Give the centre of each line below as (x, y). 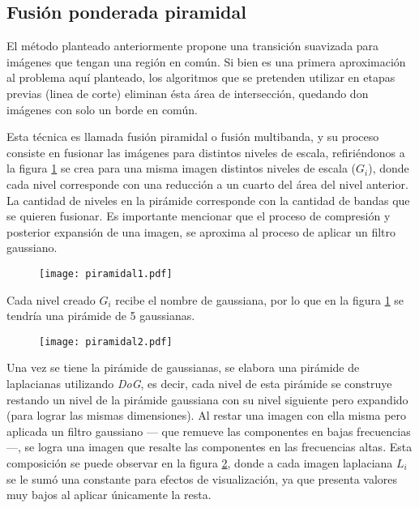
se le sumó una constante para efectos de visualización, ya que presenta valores (202, 478)
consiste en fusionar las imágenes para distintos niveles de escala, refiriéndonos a (206, 152)
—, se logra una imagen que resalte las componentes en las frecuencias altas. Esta (209, 447)
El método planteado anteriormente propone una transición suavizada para (193, 46)
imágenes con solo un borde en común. (102, 109)
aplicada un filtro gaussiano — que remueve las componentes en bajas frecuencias (209, 431)
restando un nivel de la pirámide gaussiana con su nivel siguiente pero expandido (207, 399)
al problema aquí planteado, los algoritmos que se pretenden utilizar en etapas (201, 77)
